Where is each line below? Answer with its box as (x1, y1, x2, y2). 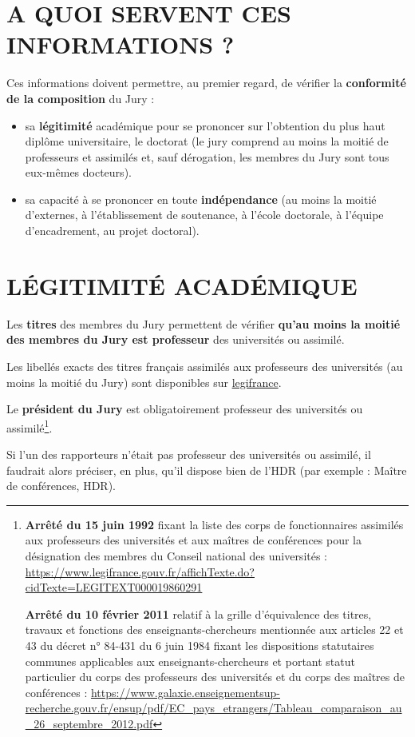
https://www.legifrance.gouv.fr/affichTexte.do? (25, 563, 255, 580)
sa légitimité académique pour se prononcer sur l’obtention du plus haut (25, 117, 385, 133)
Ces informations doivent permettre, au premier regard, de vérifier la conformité (6, 74, 406, 91)
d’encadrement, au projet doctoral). (25, 222, 200, 239)
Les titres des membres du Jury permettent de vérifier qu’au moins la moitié (6, 315, 401, 332)
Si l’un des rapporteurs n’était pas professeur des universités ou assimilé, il (6, 446, 371, 462)
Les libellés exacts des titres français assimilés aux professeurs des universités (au (6, 357, 403, 374)
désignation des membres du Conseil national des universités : (25, 547, 328, 564)
